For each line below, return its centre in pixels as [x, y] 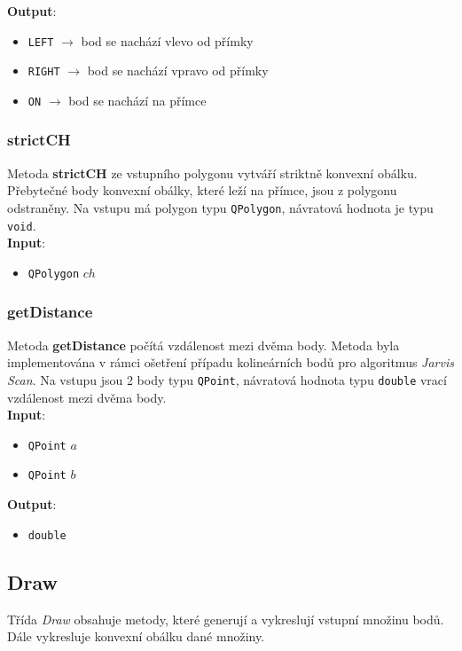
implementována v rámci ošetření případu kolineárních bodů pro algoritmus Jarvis [231, 362]
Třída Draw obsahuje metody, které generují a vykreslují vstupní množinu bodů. [226, 619]
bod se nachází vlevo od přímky [167, 40]
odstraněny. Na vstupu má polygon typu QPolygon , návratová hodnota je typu [220, 207]
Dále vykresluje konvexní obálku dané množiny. [136, 636]
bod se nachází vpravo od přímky [178, 71]
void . [22, 225]
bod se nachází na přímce [137, 100]
